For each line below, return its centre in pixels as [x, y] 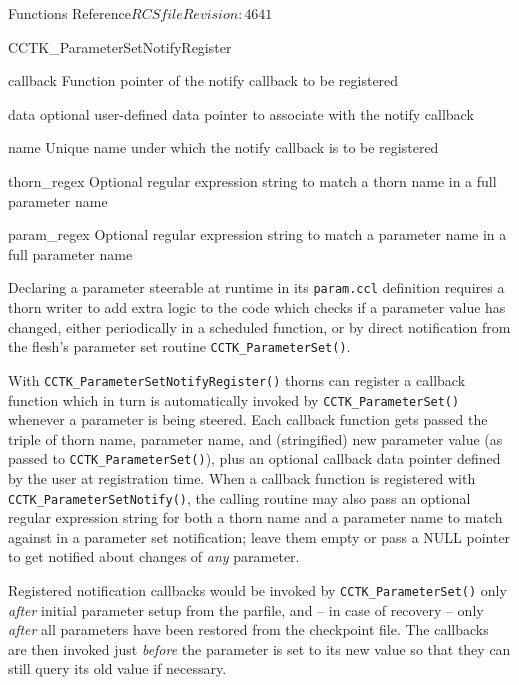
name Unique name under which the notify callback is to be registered [223, 147]
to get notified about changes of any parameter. [154, 556]
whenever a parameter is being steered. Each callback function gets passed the [248, 419]
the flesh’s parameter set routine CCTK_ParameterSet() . [179, 346]
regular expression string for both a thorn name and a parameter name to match [255, 517]
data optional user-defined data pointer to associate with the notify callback [241, 113]
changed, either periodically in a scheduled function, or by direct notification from [259, 326]
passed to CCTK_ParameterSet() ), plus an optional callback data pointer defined [254, 458]
